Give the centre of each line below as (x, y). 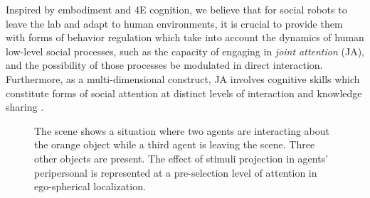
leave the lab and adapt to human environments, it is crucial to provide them (174, 23)
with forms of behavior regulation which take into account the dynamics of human (185, 37)
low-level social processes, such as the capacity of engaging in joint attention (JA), (185, 51)
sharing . (25, 107)
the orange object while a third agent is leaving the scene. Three (175, 144)
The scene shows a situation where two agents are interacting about (182, 130)
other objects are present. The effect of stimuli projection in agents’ (181, 158)
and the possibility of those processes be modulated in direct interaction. (164, 65)
